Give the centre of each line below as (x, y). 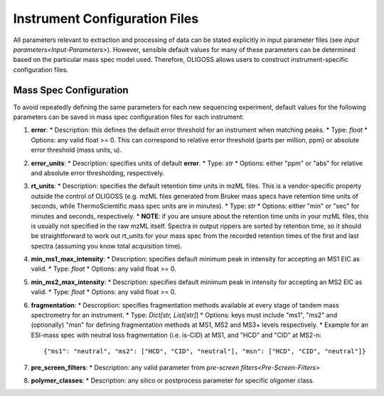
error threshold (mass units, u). (76, 150)
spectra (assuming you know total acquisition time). (107, 246)
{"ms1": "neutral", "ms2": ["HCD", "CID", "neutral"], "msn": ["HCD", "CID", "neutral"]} (205, 351)
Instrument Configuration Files (106, 19)
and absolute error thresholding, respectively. (98, 173)
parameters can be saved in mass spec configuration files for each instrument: (129, 117)
